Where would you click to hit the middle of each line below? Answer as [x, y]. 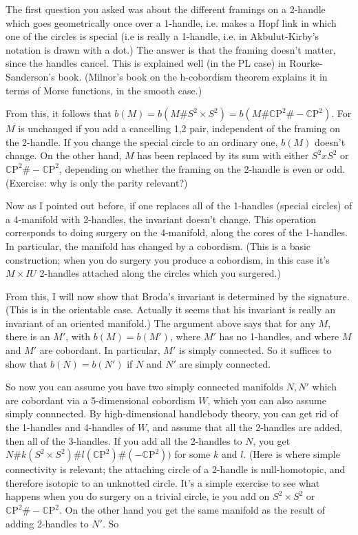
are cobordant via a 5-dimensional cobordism [101, 400]
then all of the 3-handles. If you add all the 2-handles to [124, 440]
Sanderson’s [30, 76]
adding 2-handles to [47, 523]
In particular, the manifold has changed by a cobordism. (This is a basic [158, 245]
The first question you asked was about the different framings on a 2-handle [166, 9]
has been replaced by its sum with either [223, 155]
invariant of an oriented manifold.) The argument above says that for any [160, 323]
